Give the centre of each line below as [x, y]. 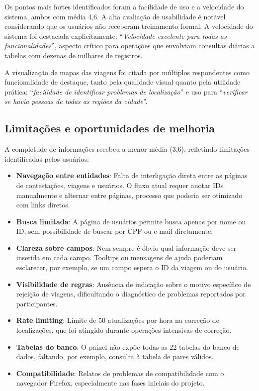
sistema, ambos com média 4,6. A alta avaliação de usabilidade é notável [115, 16]
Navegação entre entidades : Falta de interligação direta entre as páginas [132, 175]
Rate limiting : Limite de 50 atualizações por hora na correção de [118, 320]
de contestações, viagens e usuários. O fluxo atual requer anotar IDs [120, 185]
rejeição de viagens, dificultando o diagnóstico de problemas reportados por [131, 294]
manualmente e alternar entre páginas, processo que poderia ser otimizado [129, 195]
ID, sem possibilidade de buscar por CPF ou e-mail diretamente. [115, 231]
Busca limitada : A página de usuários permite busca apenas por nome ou [131, 221]
